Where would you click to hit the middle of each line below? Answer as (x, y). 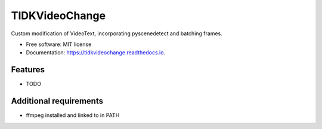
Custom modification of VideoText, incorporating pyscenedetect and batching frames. (117, 33)
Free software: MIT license (59, 44)
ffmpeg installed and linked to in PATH (73, 115)
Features (28, 70)
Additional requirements (57, 101)
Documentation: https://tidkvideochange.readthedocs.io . (96, 53)
